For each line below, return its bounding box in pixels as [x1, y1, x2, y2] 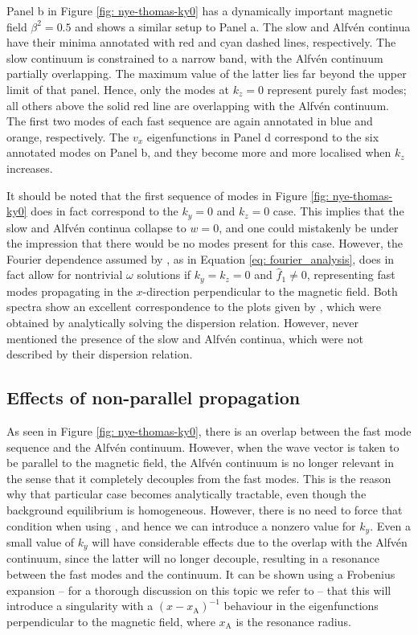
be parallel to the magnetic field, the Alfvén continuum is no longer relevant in [6, 454, 395, 471]
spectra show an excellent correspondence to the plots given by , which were [6, 298, 381, 315]
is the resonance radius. [236, 612, 351, 629]
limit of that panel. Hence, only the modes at [6, 80, 229, 97]
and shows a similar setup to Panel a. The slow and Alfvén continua [75, 18, 411, 35]
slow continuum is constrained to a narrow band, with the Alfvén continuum [6, 49, 383, 66]
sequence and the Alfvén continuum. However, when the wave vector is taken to [6, 438, 400, 455]
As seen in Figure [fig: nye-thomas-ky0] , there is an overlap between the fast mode [6, 422, 412, 439]
